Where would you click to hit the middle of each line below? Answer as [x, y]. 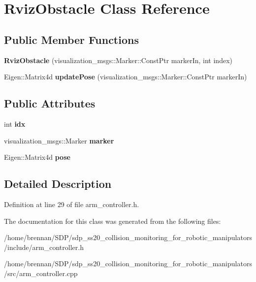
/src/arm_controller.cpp [41, 273]
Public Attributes [50, 103]
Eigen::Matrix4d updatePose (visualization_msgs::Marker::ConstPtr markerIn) [126, 77]
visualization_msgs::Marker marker [59, 140]
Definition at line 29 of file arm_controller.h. [72, 204]
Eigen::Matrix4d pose [37, 157]
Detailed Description [58, 184]
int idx [15, 123]
